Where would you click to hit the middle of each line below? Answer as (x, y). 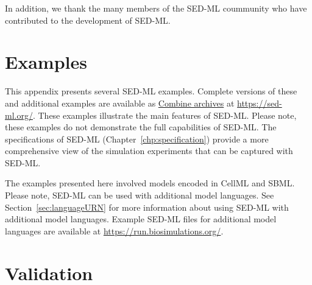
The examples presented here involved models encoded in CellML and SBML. (150, 183)
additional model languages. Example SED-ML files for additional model (141, 219)
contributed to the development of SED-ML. (88, 20)
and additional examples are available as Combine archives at (120, 103)
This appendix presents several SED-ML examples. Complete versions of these (151, 91)
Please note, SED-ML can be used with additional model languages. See (140, 195)
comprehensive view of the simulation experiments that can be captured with (149, 151)
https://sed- (260, 103)
